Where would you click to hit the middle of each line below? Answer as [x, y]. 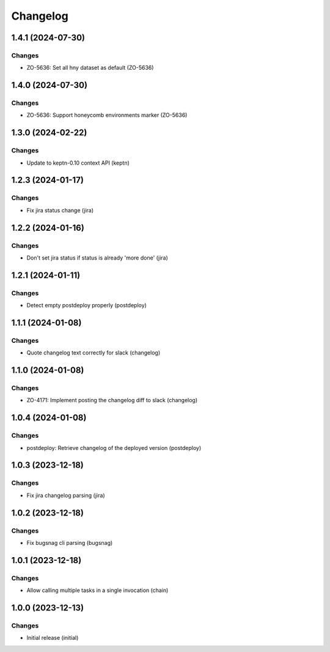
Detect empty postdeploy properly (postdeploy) [86, 305]
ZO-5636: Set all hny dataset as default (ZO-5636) [90, 68]
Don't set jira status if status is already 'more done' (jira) [97, 258]
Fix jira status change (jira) [60, 210]
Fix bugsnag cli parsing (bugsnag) [70, 542]
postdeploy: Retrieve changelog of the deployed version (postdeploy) [114, 448]
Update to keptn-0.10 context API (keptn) [78, 163]
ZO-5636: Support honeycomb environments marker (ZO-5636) [107, 115]
